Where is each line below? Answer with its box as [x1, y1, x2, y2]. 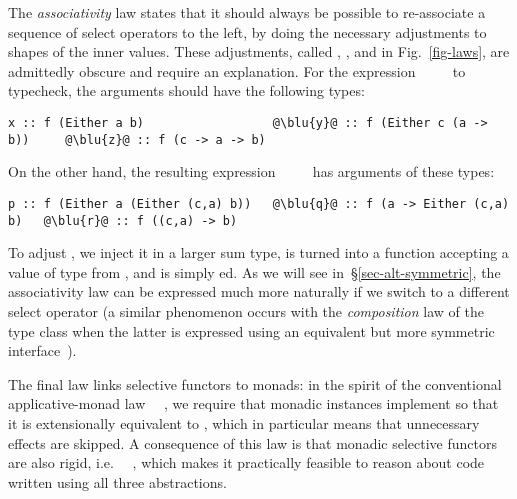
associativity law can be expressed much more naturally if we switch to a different [8, 281, 510, 302]
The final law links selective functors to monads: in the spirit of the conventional [8, 373, 502, 394]
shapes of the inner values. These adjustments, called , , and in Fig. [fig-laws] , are [8, 41, 510, 62]
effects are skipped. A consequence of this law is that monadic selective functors [8, 432, 497, 453]
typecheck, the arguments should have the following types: [8, 80, 365, 101]
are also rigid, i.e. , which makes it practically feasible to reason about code [8, 452, 485, 473]
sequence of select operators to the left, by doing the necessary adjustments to [8, 21, 487, 42]
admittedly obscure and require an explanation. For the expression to [8, 60, 466, 81]
